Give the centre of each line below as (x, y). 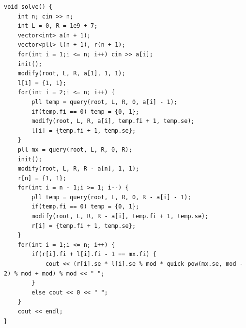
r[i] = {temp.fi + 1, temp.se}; (84, 226)
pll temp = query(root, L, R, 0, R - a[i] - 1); (111, 197)
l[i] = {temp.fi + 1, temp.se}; (84, 130)
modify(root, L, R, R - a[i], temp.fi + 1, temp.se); (120, 216)
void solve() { (28, 7)
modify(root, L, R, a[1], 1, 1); (71, 74)
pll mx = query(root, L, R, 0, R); (75, 149)
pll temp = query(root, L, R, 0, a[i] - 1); (104, 102)
